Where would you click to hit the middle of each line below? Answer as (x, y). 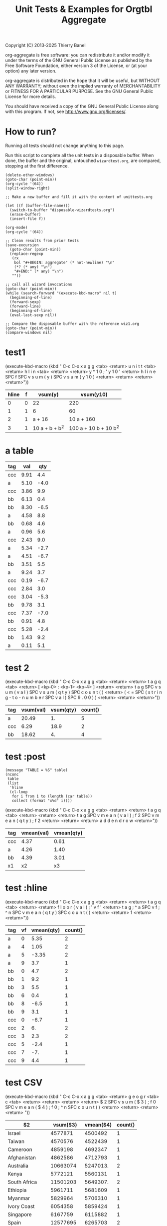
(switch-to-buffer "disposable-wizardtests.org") (62, 210)
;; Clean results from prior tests (42, 241)
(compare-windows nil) (29, 333)
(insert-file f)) (28, 219)
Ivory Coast (21, 1206)
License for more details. (31, 96)
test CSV (24, 1083)
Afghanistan (22, 1157)
